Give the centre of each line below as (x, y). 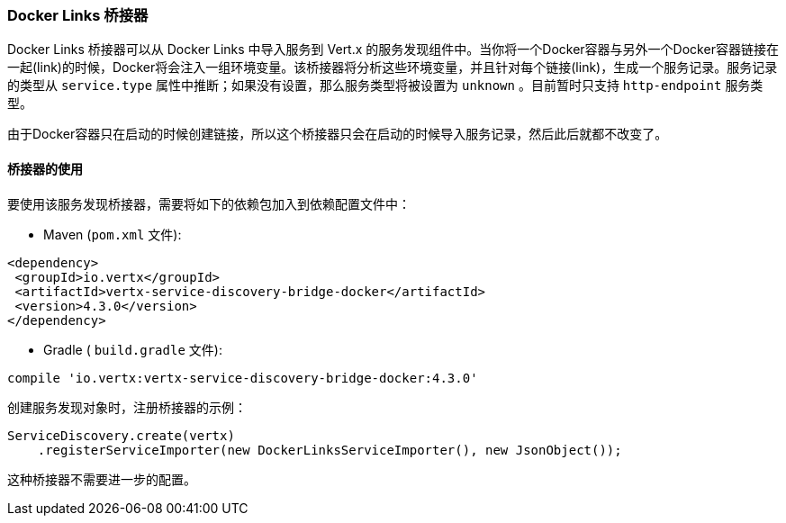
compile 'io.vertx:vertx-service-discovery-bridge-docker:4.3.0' (243, 378)
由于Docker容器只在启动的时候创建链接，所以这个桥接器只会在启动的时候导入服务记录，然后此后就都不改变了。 (338, 134)
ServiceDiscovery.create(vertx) (121, 435)
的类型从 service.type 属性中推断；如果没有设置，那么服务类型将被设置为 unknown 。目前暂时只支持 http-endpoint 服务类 (385, 86)
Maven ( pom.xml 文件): (113, 234)
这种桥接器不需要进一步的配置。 (102, 479)
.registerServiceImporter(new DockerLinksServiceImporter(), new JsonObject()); (330, 450)
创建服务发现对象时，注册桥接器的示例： (127, 407)
